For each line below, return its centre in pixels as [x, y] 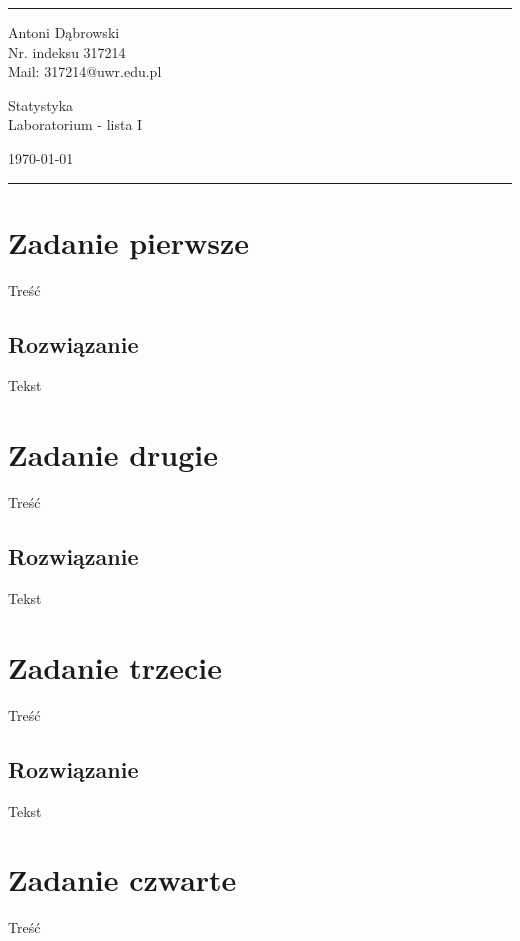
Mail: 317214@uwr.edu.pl [85, 71]
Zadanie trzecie [115, 666]
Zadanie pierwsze [129, 241]
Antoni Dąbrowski [64, 32]
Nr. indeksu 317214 [67, 51]
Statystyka [41, 104]
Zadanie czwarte [122, 879]
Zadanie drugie [113, 454]
